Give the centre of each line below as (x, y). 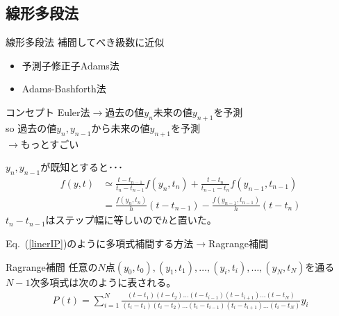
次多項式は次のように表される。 (103, 282)
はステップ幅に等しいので (104, 220)
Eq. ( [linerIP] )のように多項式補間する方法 (100, 243)
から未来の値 (121, 127)
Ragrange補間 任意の (52, 266)
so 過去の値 (31, 127)
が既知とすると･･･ (82, 167)
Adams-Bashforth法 (64, 89)
